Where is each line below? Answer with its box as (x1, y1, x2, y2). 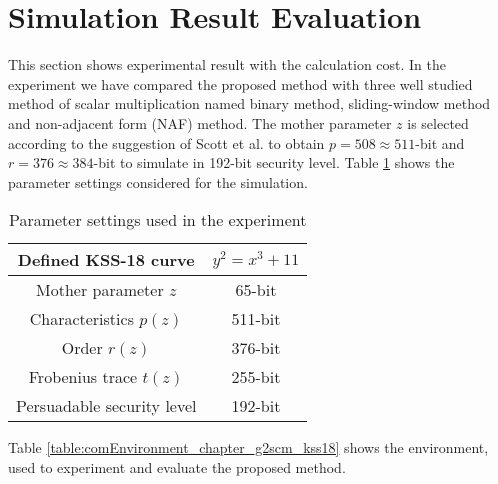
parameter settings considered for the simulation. (8, 171, 308, 192)
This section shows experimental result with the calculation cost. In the (8, 54, 447, 75)
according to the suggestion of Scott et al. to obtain (8, 132, 325, 153)
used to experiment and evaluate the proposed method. (8, 456, 346, 477)
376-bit (231, 336, 281, 360)
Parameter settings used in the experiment (8, 208, 307, 232)
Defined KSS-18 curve (17, 248, 195, 272)
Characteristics (29, 307, 134, 331)
